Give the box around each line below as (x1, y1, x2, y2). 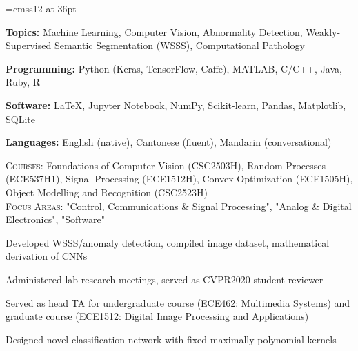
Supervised (6, 38, 52, 53)
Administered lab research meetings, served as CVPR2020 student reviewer (6, 272, 324, 286)
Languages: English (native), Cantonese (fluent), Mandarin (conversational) (6, 135, 332, 149)
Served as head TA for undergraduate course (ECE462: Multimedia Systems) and (6, 295, 350, 310)
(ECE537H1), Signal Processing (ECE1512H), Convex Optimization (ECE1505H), (6, 171, 353, 186)
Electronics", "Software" (6, 212, 106, 227)
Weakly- (306, 24, 341, 39)
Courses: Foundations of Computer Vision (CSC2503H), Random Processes (6, 158, 326, 172)
